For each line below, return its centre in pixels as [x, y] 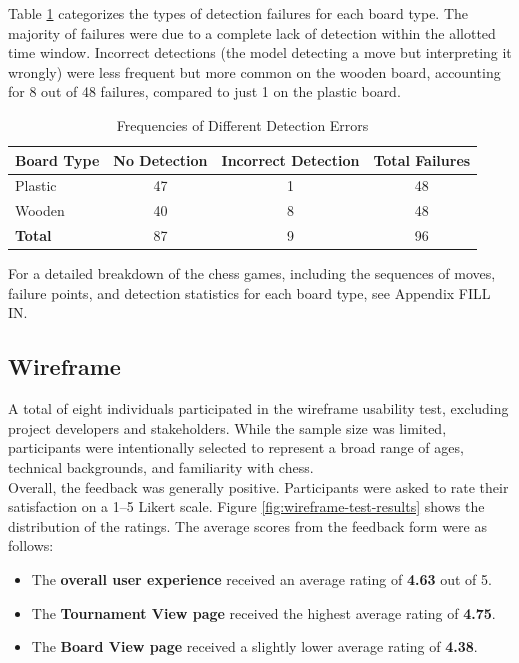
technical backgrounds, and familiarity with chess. [161, 466]
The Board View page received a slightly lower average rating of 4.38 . [254, 646]
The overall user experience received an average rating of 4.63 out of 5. [261, 578]
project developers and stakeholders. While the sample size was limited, [227, 427]
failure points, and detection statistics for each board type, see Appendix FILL [249, 292]
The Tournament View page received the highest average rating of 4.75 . [263, 612]
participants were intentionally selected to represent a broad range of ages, [236, 447]
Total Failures [422, 159]
